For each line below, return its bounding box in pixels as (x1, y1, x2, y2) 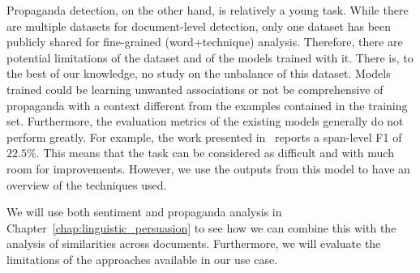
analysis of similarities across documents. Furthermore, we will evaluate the (6, 235, 381, 252)
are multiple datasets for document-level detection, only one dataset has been (6, 17, 392, 34)
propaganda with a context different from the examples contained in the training (6, 96, 408, 113)
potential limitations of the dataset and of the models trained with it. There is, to (6, 49, 414, 66)
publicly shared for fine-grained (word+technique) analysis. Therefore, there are (6, 33, 403, 50)
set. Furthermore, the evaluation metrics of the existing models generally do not (6, 113, 404, 130)
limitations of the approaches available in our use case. (6, 250, 278, 267)
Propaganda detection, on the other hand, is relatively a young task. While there (6, 2, 409, 18)
